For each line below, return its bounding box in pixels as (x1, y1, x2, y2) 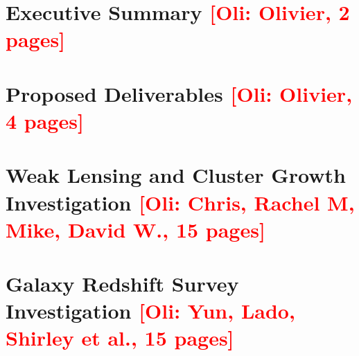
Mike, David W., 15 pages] (6, 215, 265, 243)
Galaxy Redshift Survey (6, 269, 239, 298)
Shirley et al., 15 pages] (6, 323, 234, 352)
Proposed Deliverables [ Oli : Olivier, (6, 79, 353, 107)
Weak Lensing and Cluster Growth (6, 161, 346, 189)
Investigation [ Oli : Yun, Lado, (6, 296, 295, 325)
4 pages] (6, 106, 84, 134)
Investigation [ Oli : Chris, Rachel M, (6, 188, 355, 216)
